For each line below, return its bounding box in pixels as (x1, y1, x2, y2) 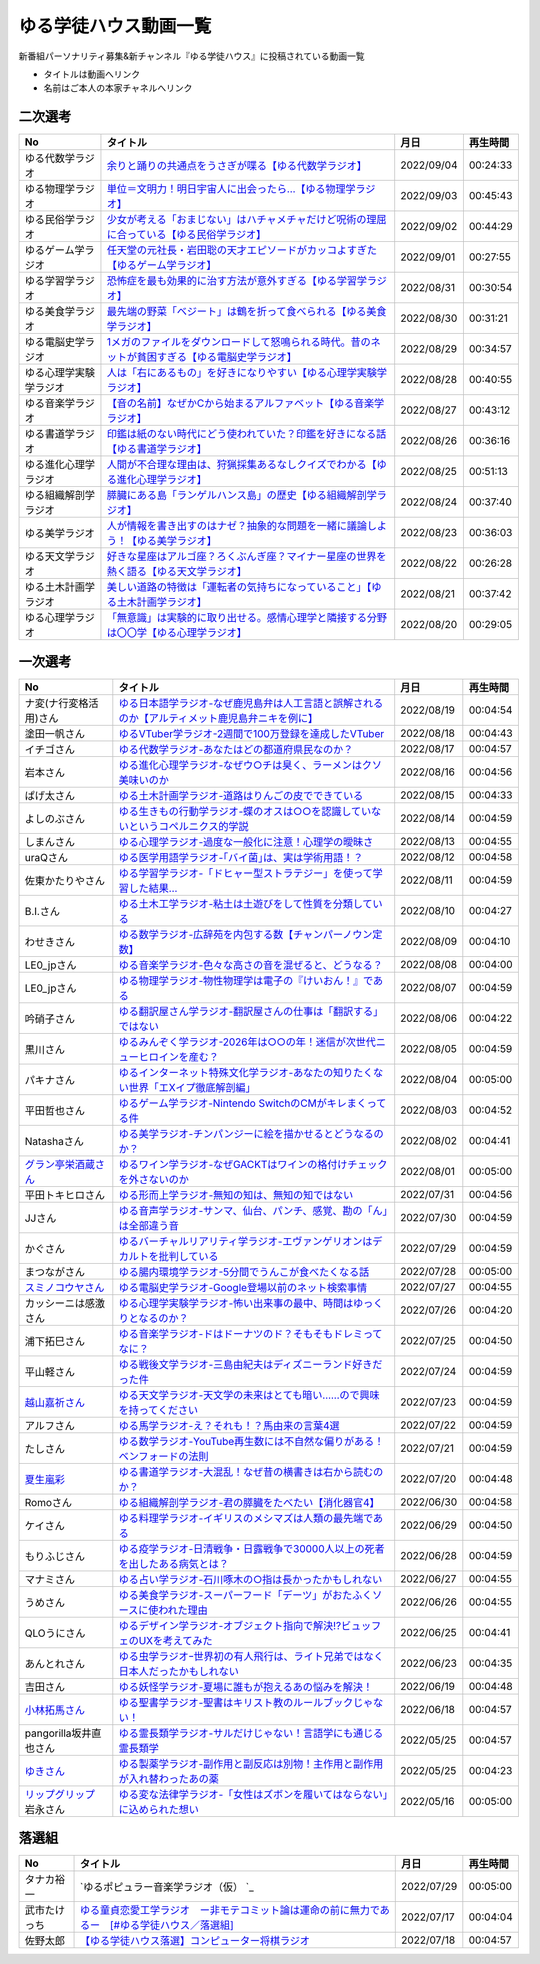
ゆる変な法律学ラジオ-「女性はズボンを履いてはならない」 (118, 1787, 389, 1801)
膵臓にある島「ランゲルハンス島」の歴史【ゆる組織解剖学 (106, 488, 377, 502)
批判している (158, 1249, 219, 1263)
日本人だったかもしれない (118, 1664, 239, 1678)
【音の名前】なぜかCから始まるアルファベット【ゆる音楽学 (106, 396, 385, 410)
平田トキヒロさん (24, 1188, 105, 1202)
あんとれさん (24, 1656, 85, 1670)
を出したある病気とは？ (118, 1556, 229, 1570)
